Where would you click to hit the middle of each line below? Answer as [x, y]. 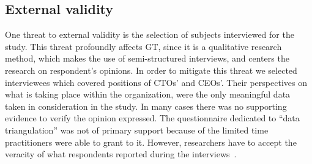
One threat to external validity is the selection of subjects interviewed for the [150, 34]
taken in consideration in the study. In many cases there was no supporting [146, 106]
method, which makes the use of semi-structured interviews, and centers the [147, 58]
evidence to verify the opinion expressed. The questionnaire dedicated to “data [152, 118]
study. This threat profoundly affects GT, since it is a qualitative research [143, 46]
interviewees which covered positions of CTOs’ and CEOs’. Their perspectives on [156, 82]
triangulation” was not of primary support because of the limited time [137, 130]
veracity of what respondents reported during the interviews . [121, 154]
